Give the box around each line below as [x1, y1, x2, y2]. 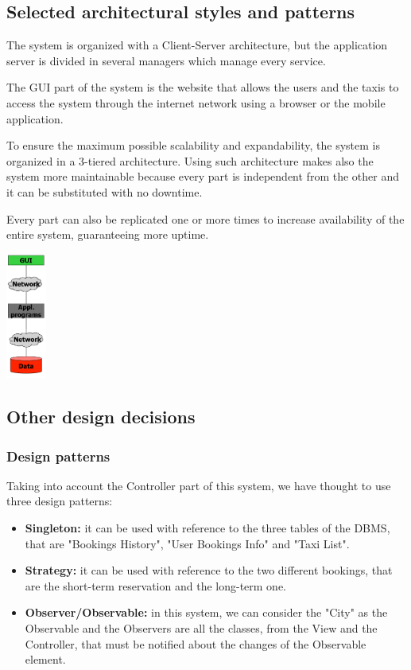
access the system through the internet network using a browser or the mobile [6, 94, 386, 111]
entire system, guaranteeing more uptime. [6, 226, 209, 243]
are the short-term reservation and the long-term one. [25, 577, 286, 594]
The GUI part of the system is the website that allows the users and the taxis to [6, 79, 399, 95]
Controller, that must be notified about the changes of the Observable [25, 635, 366, 652]
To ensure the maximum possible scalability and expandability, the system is [6, 137, 380, 154]
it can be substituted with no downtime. [6, 183, 203, 200]
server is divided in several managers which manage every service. [6, 52, 326, 68]
